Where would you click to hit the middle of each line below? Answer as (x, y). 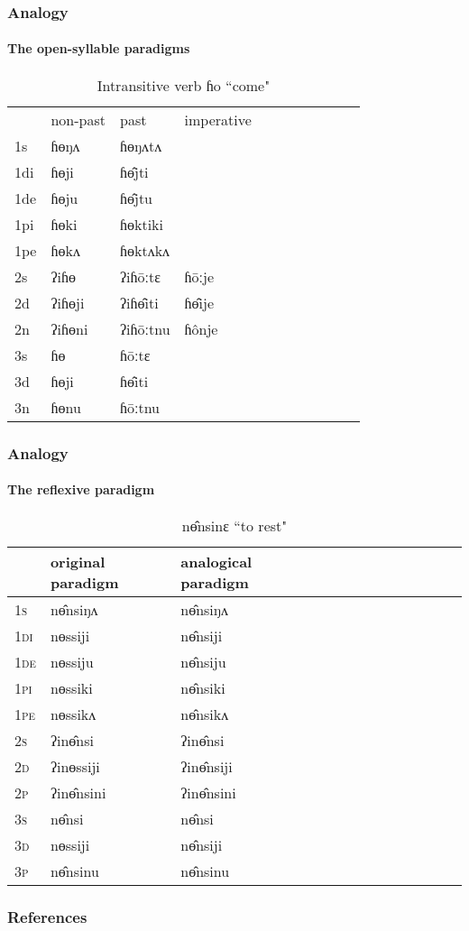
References (47, 917)
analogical (216, 562)
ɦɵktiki (142, 224)
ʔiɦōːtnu (145, 328)
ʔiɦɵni (69, 328)
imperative (218, 119)
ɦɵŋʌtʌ (141, 145)
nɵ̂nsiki (203, 688)
